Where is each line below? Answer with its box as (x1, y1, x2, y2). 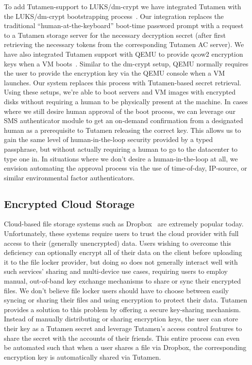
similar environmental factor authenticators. (4, 172, 135, 182)
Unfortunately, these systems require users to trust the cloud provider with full (4, 228, 239, 238)
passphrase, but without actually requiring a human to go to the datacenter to (4, 143, 238, 154)
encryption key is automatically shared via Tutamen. (4, 351, 161, 362)
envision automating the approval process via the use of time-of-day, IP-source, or (4, 163, 247, 173)
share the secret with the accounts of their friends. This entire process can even (4, 333, 240, 343)
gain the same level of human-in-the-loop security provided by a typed (4, 134, 213, 144)
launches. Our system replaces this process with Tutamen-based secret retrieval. (4, 77, 241, 87)
